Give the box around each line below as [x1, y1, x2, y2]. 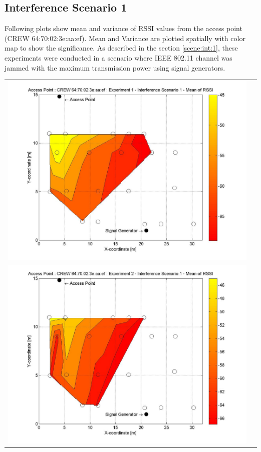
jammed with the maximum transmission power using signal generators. [5, 62, 225, 73]
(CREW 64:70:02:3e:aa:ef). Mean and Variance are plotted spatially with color [5, 33, 245, 43]
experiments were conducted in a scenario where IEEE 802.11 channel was [5, 52, 232, 63]
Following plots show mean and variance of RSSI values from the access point [5, 23, 242, 34]
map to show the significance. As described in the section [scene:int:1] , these [5, 43, 238, 53]
